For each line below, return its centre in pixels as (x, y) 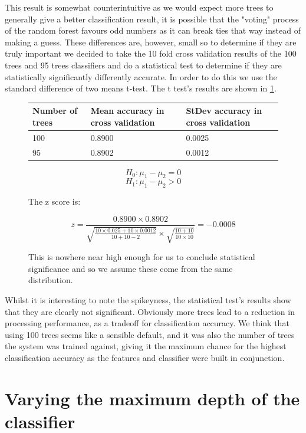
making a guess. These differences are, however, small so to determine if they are (151, 42)
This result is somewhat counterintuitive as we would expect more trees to (139, 7)
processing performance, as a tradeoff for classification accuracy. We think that (147, 323)
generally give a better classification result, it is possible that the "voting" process (152, 19)
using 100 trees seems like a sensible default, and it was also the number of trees (150, 334)
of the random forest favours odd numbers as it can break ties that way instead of (153, 30)
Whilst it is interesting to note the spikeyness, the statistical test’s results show (148, 300)
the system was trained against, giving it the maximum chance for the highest (146, 346)
